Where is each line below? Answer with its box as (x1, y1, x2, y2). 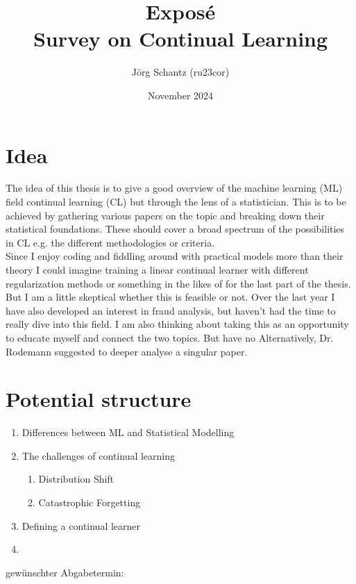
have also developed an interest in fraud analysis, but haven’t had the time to (6, 303, 336, 317)
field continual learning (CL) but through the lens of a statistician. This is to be (6, 194, 346, 209)
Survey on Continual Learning (33, 24, 328, 53)
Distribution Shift (38, 472, 115, 486)
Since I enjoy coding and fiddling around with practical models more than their (6, 249, 344, 263)
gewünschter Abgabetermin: (6, 565, 124, 579)
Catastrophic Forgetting (38, 495, 141, 510)
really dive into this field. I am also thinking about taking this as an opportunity (6, 317, 349, 331)
